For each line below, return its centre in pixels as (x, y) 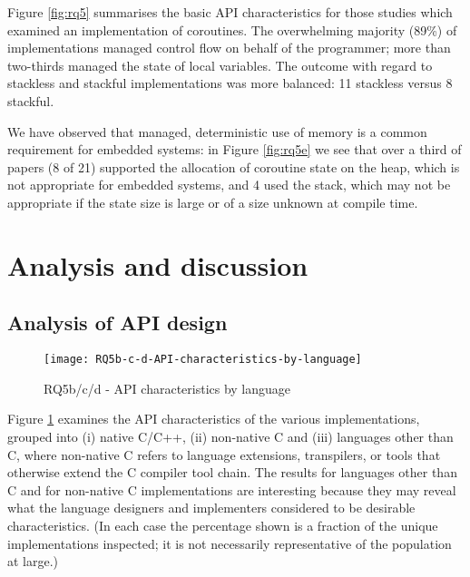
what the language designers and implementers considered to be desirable (211, 508)
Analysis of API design (117, 323)
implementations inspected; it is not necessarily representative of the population (230, 543)
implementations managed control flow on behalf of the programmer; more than (229, 48)
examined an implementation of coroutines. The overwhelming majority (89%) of (232, 29)
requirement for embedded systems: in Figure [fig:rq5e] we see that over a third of (235, 149)
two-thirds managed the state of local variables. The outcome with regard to (220, 65)
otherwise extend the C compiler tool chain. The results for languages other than (232, 472)
